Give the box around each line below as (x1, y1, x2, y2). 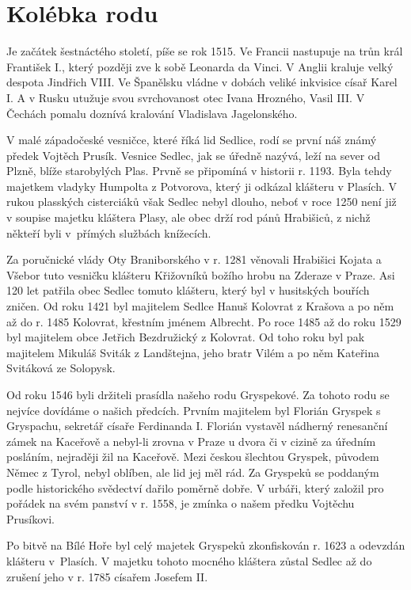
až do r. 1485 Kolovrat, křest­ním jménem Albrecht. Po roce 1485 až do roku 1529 (6, 313, 401, 329)
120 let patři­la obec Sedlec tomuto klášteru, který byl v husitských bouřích (6, 282, 370, 299)
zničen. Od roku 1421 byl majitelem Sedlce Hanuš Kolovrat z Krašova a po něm (6, 298, 394, 314)
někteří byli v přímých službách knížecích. (6, 224, 211, 241)
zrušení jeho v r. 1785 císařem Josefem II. (6, 568, 208, 584)
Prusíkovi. (6, 510, 55, 527)
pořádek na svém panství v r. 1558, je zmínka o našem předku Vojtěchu (6, 495, 355, 512)
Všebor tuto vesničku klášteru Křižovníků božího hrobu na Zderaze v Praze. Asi (6, 266, 395, 283)
